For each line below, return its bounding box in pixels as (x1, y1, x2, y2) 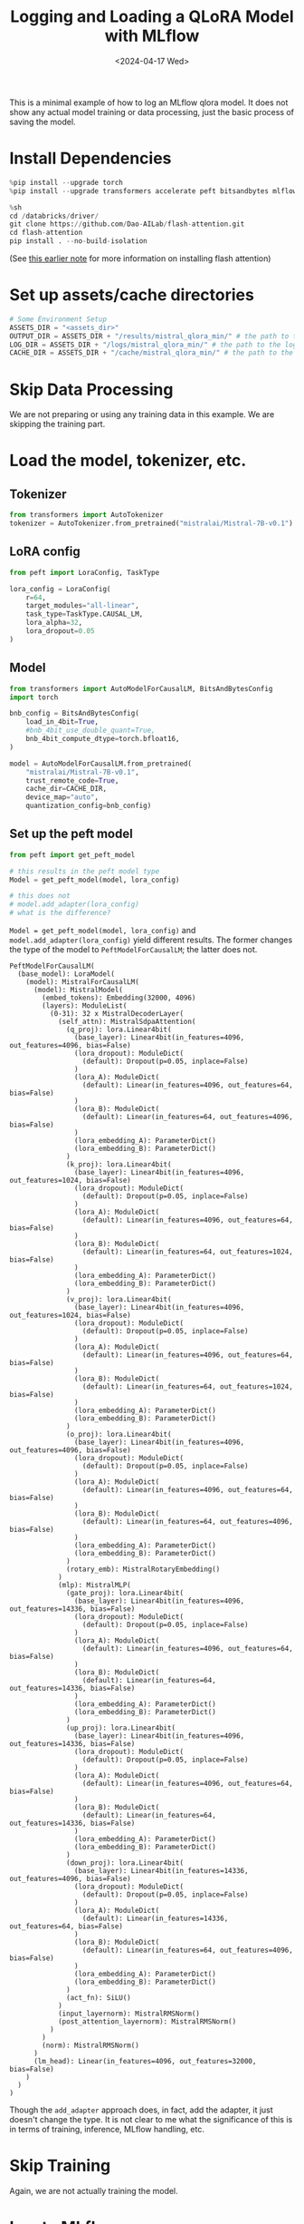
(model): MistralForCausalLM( (25, 978, 140, 987)
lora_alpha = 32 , (25, 619, 83, 628)
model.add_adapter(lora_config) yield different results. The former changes (9, 934, 293, 945)
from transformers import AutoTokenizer (9, 511, 165, 520)
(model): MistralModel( (33, 986, 124, 995)
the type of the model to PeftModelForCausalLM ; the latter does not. (9, 944, 258, 955)
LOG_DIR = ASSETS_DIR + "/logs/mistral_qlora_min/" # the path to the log (9, 340, 298, 349)
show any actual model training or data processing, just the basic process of (9, 106, 295, 117)
